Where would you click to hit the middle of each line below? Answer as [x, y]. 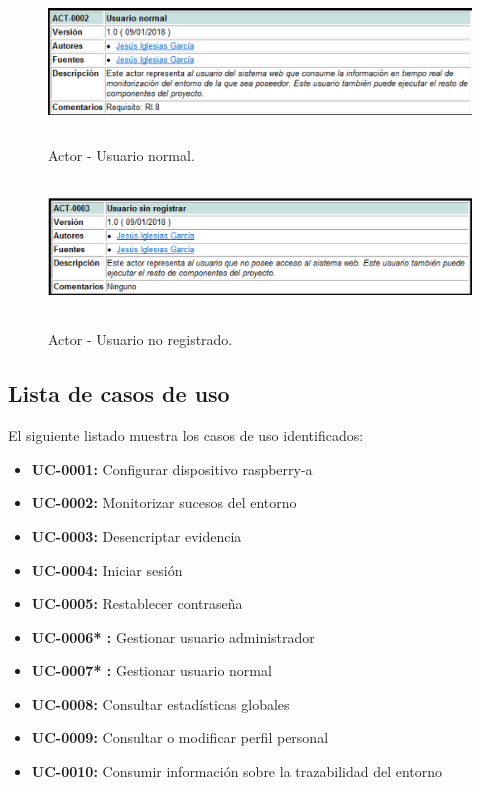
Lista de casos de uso [119, 393]
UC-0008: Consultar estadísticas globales [160, 703]
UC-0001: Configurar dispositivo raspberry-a [172, 468]
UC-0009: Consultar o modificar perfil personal [180, 737]
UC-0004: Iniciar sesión [107, 569]
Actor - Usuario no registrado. [140, 339]
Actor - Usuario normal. [121, 154]
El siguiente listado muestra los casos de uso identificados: [186, 435]
